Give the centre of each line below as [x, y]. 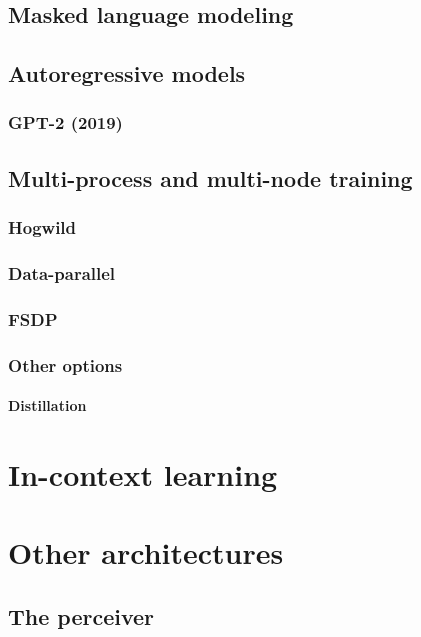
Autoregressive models [127, 73]
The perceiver [81, 615]
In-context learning [143, 473]
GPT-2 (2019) [65, 122]
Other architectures [146, 552]
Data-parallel [62, 272]
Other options [65, 364]
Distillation [47, 405]
